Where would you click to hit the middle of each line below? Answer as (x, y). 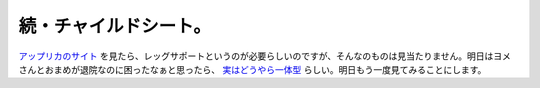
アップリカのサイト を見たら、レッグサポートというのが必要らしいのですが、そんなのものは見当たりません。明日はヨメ (265, 56)
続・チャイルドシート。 (115, 26)
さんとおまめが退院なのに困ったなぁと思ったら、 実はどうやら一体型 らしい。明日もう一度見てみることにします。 (252, 69)
